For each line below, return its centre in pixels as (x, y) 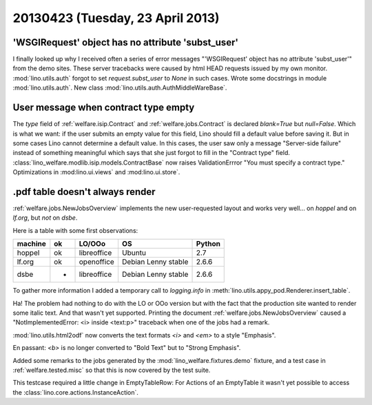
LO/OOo (92, 244)
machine (31, 244)
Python (208, 244)
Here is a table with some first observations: (75, 230)
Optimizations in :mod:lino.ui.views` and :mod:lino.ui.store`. (96, 172)
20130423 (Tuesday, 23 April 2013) (116, 18)
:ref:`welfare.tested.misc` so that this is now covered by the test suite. (112, 370)
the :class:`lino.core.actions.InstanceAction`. (76, 392)
